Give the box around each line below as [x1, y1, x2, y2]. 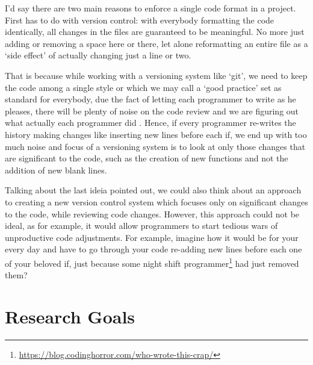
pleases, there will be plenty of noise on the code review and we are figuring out [5, 104, 299, 117]
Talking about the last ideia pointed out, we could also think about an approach [5, 184, 302, 196]
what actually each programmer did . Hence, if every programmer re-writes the [5, 116, 296, 129]
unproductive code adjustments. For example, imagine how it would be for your [5, 231, 299, 243]
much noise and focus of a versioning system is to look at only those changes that [5, 140, 306, 152]
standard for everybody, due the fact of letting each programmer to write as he [5, 93, 296, 105]
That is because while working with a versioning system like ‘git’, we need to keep [5, 69, 308, 81]
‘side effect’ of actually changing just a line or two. [5, 49, 191, 61]
